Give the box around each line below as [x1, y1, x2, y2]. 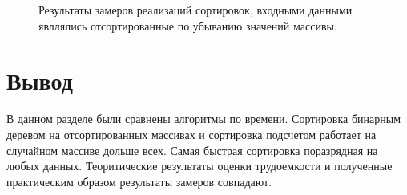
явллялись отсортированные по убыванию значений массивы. [38, 17, 337, 34]
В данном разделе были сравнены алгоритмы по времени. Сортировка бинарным [6, 110, 401, 127]
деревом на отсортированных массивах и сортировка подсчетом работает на [6, 125, 377, 142]
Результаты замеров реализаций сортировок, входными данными [38, 2, 353, 18]
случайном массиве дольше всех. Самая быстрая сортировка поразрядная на [6, 141, 378, 158]
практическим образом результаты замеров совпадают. [6, 173, 272, 189]
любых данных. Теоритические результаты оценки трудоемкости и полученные [6, 157, 393, 174]
